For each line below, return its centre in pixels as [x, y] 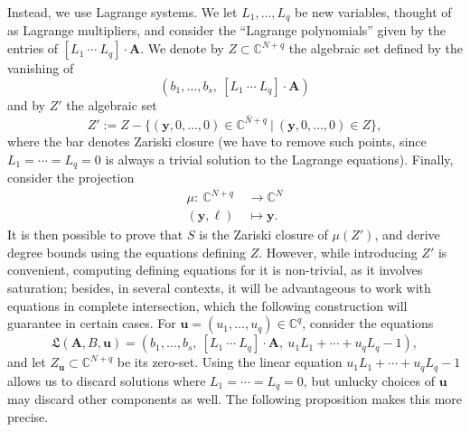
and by [27, 104]
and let [27, 362]
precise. [28, 416]
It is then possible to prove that [95, 235]
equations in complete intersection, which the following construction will [207, 305]
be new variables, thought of [373, 12]
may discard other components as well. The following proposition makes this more [235, 399]
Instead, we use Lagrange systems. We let [122, 12]
